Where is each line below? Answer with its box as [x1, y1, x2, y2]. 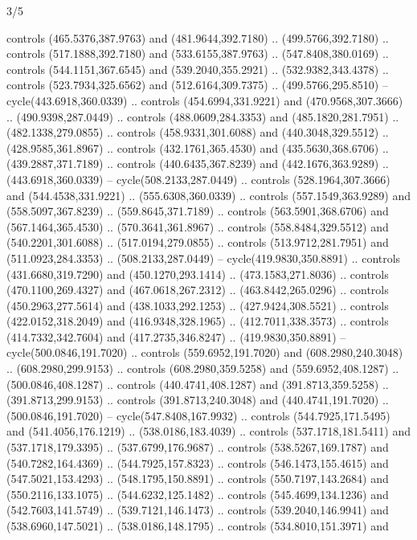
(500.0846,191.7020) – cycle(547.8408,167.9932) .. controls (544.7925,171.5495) [6, 407, 390, 423]
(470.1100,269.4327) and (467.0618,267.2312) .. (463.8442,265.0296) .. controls [6, 281, 389, 298]
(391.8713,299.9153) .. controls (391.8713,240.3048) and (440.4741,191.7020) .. [6, 391, 389, 408]
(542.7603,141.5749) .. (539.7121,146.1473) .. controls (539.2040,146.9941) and [6, 501, 389, 518]
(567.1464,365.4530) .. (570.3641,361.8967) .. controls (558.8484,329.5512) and [6, 218, 389, 235]
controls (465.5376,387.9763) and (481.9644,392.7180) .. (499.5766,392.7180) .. [6, 29, 389, 46]
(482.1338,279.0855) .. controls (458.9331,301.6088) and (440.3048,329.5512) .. [6, 124, 389, 141]
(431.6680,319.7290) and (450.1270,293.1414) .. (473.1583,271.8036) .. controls [6, 265, 389, 282]
